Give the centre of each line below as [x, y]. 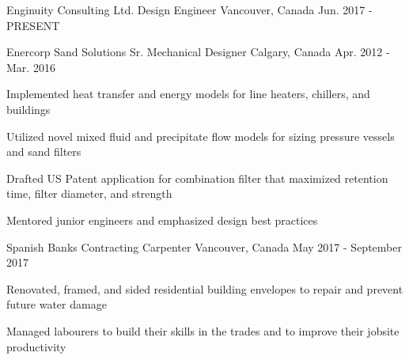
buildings [28, 109]
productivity [36, 346]
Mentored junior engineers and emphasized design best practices [162, 220]
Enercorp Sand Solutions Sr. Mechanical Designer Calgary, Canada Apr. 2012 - [198, 52]
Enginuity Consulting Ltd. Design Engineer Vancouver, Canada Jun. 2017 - [189, 9]
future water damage [57, 304]
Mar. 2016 [31, 67]
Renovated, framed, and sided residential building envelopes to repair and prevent [205, 288]
